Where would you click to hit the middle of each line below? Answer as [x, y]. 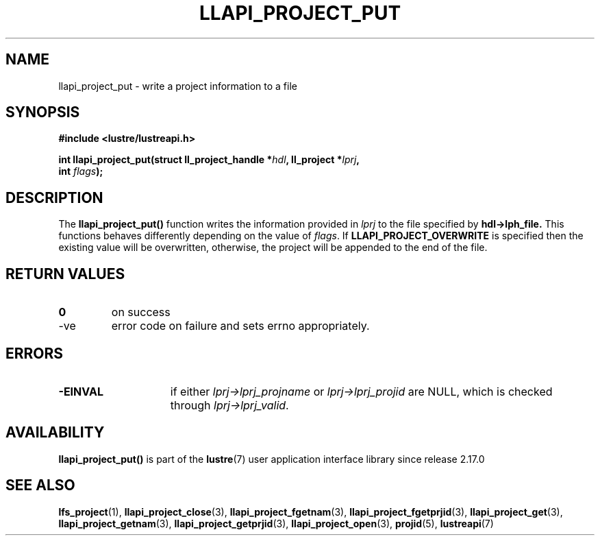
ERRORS [35, 353]
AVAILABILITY [55, 433]
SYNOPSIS [43, 112]
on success [141, 312]
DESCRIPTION [54, 197]
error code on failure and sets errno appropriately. [240, 326]
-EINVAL [81, 391]
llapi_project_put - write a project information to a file [178, 86]
